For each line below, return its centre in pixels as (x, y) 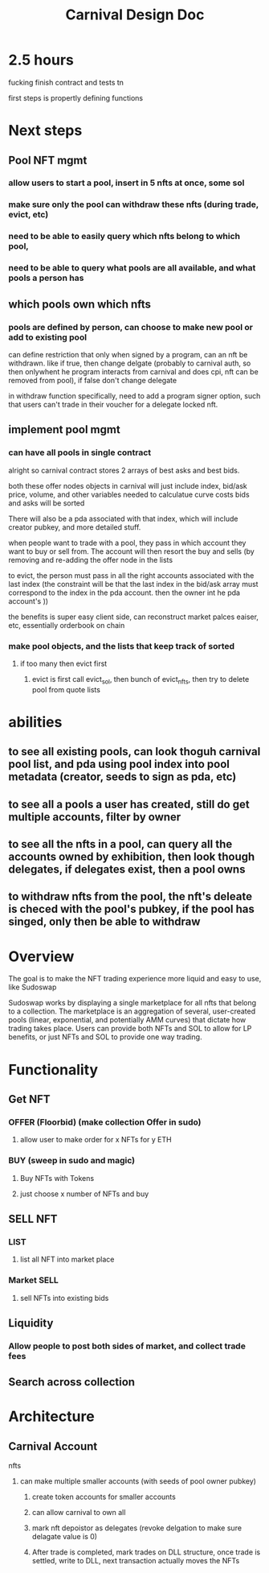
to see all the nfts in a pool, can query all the (120, 844)
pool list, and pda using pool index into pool (119, 764)
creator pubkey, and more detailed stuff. (75, 527)
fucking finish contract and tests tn (66, 82)
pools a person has (46, 278)
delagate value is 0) (65, 1537)
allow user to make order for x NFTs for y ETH (96, 1140)
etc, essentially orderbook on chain (67, 625)
